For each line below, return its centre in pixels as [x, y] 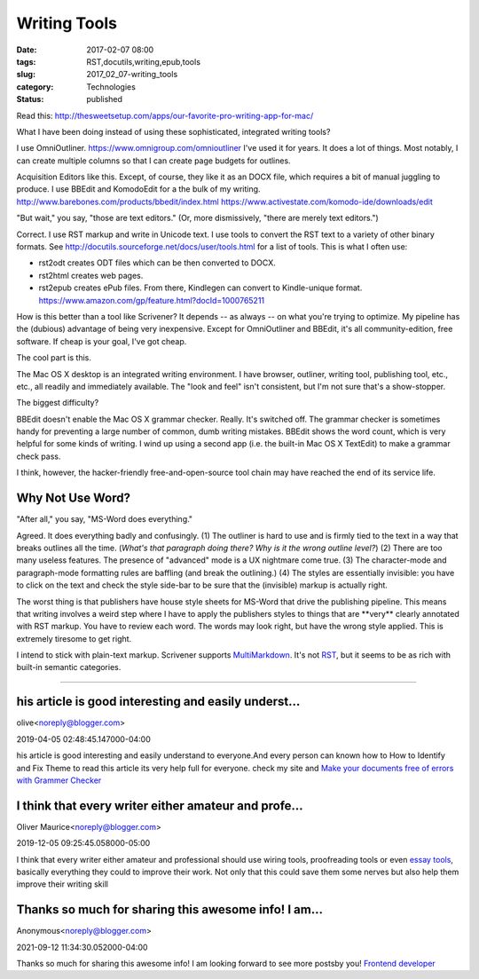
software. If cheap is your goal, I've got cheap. [102, 341]
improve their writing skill [62, 884]
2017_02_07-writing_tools [132, 75]
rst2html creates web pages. [91, 275]
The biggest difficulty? [58, 403]
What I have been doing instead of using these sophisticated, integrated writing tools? [173, 131]
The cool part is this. [54, 358]
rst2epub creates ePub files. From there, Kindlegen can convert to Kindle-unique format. [200, 288]
